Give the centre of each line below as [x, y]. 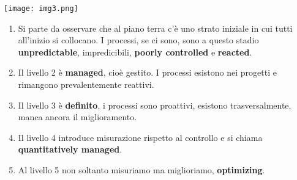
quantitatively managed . [70, 149]
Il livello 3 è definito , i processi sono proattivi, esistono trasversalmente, [155, 105]
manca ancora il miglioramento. [77, 117]
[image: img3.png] [41, 9]
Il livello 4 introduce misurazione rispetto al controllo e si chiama [140, 137]
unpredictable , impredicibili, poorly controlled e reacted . [135, 52]
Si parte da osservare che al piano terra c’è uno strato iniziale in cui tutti [155, 28]
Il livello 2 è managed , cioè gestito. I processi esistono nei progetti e [147, 72]
